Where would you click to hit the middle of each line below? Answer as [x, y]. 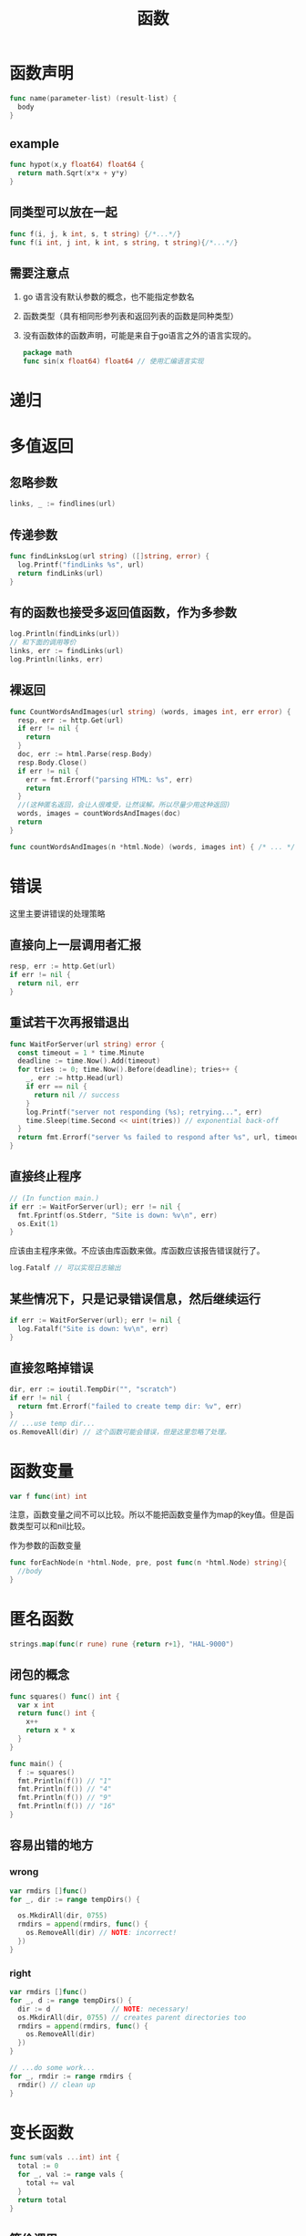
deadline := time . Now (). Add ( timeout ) [89, 1061]
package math [47, 353]
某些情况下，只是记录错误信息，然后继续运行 [135, 1299]
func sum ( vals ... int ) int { [65, 2158]
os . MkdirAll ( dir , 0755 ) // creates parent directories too [132, 2017]
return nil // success [76, 1095]
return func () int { [56, 1713]
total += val [51, 2183]
